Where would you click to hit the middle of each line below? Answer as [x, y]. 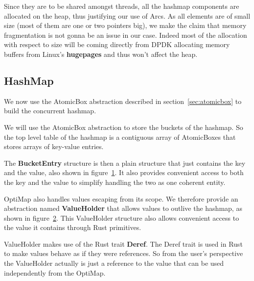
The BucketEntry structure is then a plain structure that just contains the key [125, 163]
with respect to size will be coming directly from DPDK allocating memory [117, 44]
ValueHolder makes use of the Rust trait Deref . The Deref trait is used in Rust [123, 243]
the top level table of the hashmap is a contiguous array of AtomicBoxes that [120, 137]
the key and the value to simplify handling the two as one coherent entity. [115, 182]
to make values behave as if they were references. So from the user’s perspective [124, 253]
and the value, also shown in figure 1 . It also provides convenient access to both [124, 172]
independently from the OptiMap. [55, 272]
